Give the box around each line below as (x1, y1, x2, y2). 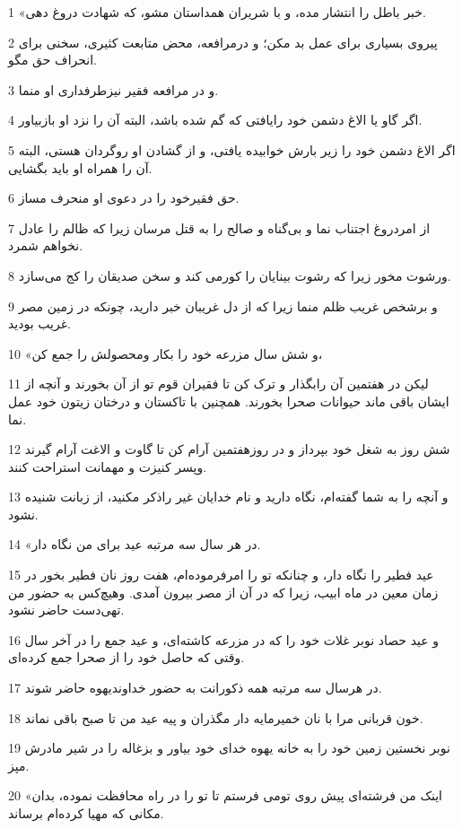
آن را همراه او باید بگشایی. (8, 158, 153, 177)
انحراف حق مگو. (8, 50, 97, 69)
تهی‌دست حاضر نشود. (8, 600, 125, 619)
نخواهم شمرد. (8, 236, 83, 255)
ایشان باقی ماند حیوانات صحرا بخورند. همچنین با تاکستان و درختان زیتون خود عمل (8, 391, 449, 410)
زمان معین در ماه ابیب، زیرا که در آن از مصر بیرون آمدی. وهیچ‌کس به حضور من (8, 582, 439, 601)
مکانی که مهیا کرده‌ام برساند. (8, 804, 164, 822)
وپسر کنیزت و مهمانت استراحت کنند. (8, 457, 207, 476)
